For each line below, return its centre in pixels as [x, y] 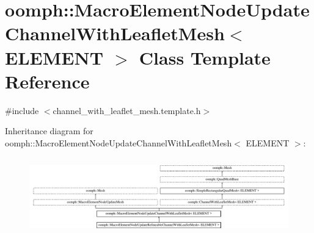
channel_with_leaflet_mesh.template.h [127, 110]
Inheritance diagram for [49, 131]
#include [22, 110]
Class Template [205, 57]
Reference [47, 81]
